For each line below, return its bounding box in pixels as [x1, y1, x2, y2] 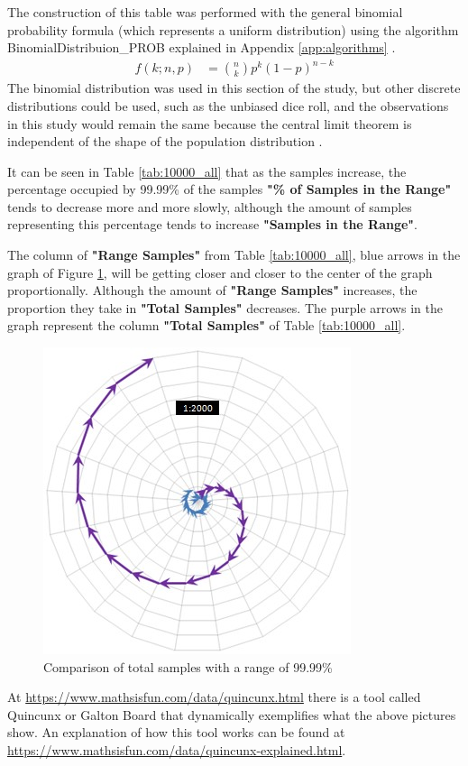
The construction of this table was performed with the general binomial [7, 3, 403, 21]
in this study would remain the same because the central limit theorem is [7, 114, 412, 133]
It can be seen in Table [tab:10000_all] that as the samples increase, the [7, 162, 407, 180]
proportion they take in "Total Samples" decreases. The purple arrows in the [7, 298, 443, 317]
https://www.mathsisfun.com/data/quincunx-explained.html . [7, 741, 346, 759]
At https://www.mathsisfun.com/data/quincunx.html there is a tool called [7, 688, 421, 706]
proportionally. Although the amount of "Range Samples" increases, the [7, 281, 418, 300]
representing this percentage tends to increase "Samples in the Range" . [7, 215, 418, 234]
